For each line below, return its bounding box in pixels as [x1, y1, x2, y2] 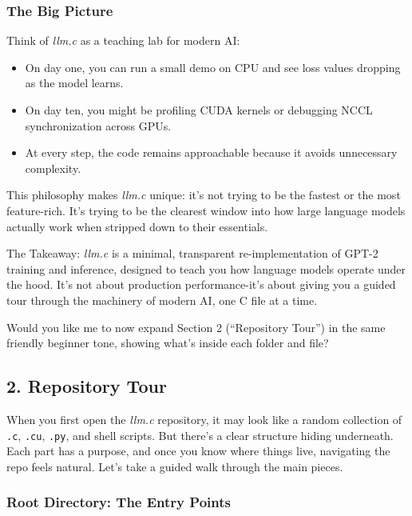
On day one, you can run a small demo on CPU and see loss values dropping [25, 58, 401, 75]
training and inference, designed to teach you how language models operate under [6, 260, 406, 277]
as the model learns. [25, 74, 124, 91]
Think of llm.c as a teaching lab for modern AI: [6, 32, 240, 49]
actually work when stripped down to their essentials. [6, 218, 268, 234]
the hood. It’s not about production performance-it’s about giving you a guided [6, 276, 396, 293]
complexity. [25, 159, 81, 176]
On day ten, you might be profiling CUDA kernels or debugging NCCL [25, 102, 373, 118]
